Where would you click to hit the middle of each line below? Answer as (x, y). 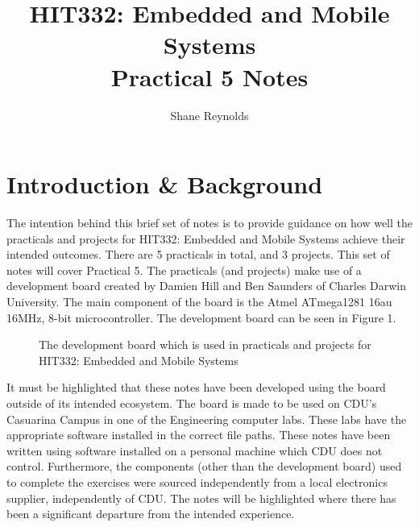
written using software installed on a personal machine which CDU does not (195, 450)
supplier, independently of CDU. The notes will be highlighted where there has (201, 498)
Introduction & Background (165, 184)
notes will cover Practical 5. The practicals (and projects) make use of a (184, 270)
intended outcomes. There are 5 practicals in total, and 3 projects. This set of (198, 254)
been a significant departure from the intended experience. (151, 514)
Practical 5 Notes (209, 76)
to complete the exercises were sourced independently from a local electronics (197, 481)
